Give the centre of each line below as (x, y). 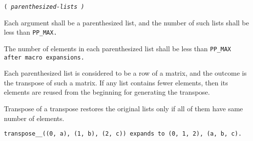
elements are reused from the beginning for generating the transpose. (107, 92)
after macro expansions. (44, 57)
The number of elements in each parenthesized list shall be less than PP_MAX (117, 48)
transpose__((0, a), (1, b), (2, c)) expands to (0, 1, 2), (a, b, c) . (123, 134)
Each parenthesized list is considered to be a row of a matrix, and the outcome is (125, 73)
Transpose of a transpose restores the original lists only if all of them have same (124, 108)
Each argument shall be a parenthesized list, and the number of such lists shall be (126, 22)
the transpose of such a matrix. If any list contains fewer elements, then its (116, 82)
